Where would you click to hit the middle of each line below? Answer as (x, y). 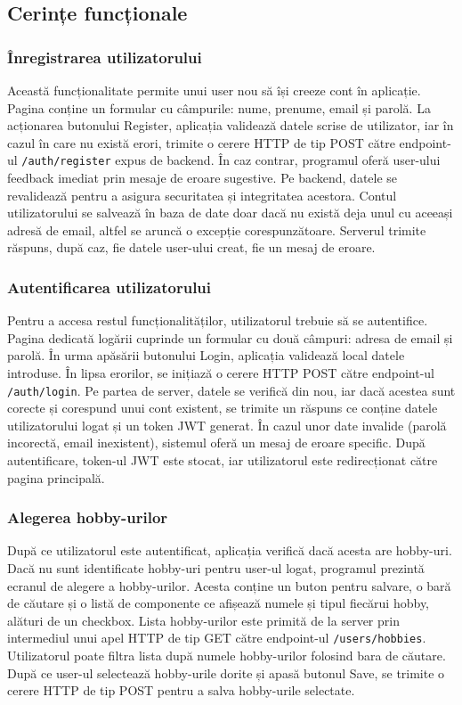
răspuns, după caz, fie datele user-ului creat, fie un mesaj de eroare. (191, 247)
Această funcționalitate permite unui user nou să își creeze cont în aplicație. (214, 90)
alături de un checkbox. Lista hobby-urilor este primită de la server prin (203, 620)
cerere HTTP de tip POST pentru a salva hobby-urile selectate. (181, 690)
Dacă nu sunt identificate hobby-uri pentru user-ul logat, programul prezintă (216, 568)
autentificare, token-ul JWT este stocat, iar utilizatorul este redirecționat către (223, 460)
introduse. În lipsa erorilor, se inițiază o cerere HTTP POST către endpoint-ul (221, 373)
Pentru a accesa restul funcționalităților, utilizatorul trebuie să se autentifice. (218, 320)
